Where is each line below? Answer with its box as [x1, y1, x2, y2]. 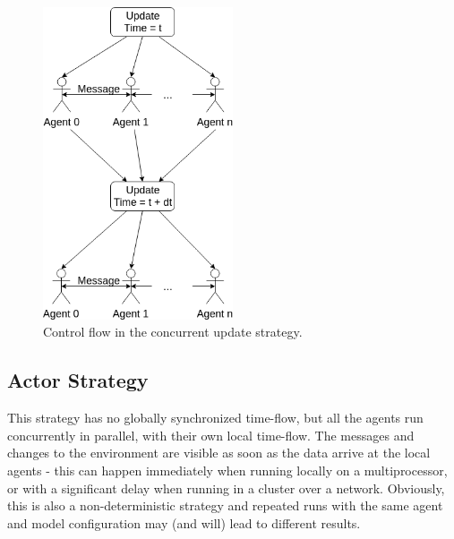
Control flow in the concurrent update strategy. [43, 322, 303, 341]
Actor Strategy [7, 366, 149, 394]
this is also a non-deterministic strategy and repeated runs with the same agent [7, 496, 443, 515]
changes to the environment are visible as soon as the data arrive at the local [7, 443, 431, 462]
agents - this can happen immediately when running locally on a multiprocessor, [7, 460, 448, 479]
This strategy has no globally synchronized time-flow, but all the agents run [7, 408, 424, 427]
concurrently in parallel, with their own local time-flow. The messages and [7, 425, 415, 444]
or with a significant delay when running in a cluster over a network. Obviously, [7, 478, 445, 497]
